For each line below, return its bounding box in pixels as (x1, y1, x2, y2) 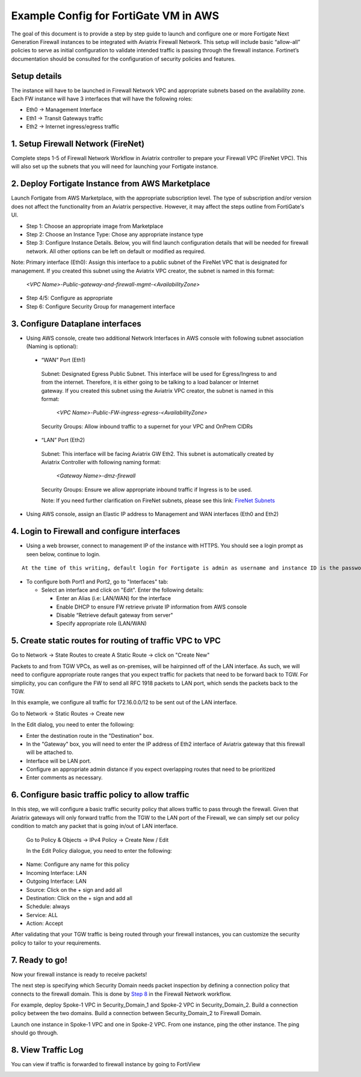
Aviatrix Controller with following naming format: (41, 458, 161, 465)
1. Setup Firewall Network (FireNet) (11, 139, 144, 149)
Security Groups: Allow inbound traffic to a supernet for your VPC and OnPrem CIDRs (41, 423, 253, 430)
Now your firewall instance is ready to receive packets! (11, 971, 147, 978)
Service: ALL (26, 911, 58, 918)
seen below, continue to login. (26, 550, 100, 557)
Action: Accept (26, 920, 63, 927)
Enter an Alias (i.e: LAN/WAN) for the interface (56, 595, 171, 602)
